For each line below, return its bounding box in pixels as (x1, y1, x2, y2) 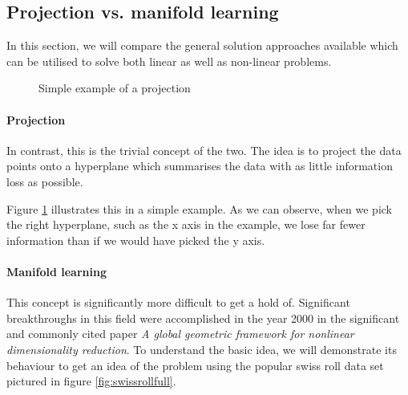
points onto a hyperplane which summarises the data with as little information (6, 157, 393, 174)
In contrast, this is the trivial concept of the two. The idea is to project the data (6, 141, 402, 158)
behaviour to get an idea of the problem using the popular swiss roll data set (6, 356, 384, 373)
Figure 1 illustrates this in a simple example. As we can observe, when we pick (6, 200, 392, 217)
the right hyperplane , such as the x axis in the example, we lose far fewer (6, 216, 366, 233)
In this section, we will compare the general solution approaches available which (6, 37, 398, 54)
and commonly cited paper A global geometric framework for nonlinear (6, 325, 354, 342)
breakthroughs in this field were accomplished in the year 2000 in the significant (6, 309, 400, 326)
